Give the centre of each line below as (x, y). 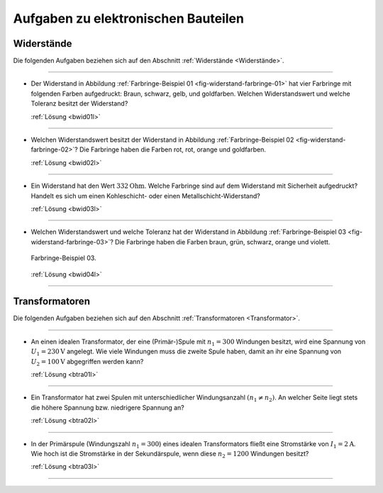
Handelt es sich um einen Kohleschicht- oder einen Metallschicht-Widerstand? (145, 195)
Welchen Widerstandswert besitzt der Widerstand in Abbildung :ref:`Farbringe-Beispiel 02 (162, 140)
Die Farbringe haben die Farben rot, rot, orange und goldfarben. (172, 149)
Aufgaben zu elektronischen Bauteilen (129, 18)
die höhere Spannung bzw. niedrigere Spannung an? (107, 407)
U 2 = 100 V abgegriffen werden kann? (87, 362)
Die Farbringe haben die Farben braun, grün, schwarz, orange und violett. (222, 242)
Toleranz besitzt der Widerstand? (79, 103)
